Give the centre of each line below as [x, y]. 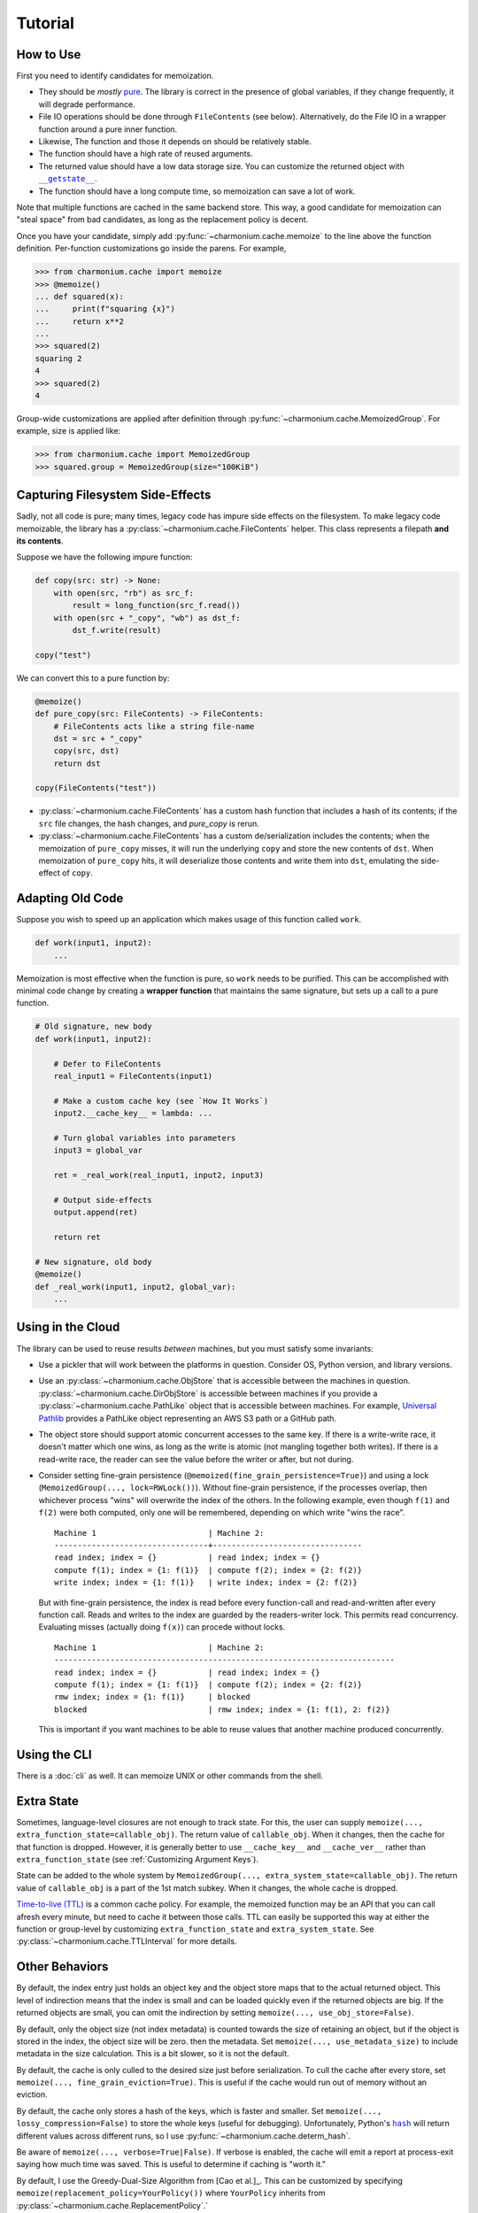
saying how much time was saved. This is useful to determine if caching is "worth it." [171, 2164]
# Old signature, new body [93, 1026]
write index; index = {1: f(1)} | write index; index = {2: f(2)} [206, 1583]
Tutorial [46, 23]
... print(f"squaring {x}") [105, 309]
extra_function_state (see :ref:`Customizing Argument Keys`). [137, 1860]
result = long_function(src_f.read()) [156, 605]
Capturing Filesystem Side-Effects [114, 495]
